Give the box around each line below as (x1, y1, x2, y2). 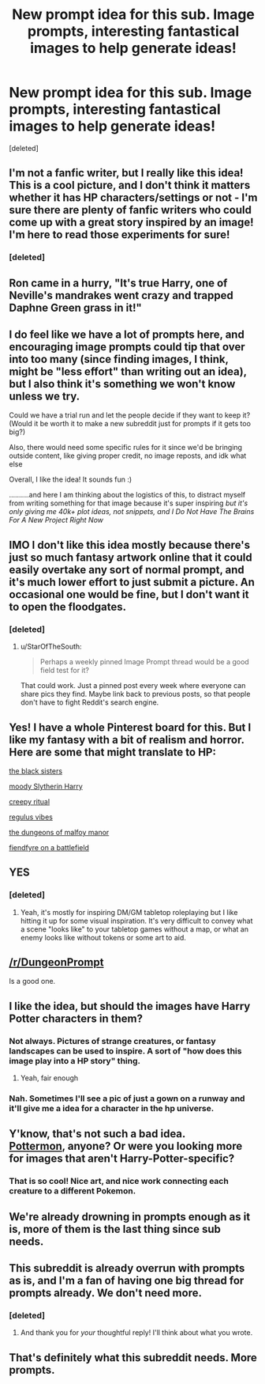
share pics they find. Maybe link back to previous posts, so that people (20, 690, 251, 699)
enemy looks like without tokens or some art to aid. (20, 932, 186, 942)
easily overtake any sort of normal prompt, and (9, 563, 245, 577)
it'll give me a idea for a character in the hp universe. (9, 1103, 215, 1114)
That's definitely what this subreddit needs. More (9, 1351, 257, 1364)
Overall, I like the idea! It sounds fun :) (9, 475, 132, 484)
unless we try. (9, 390, 80, 403)
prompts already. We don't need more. (9, 1287, 202, 1300)
